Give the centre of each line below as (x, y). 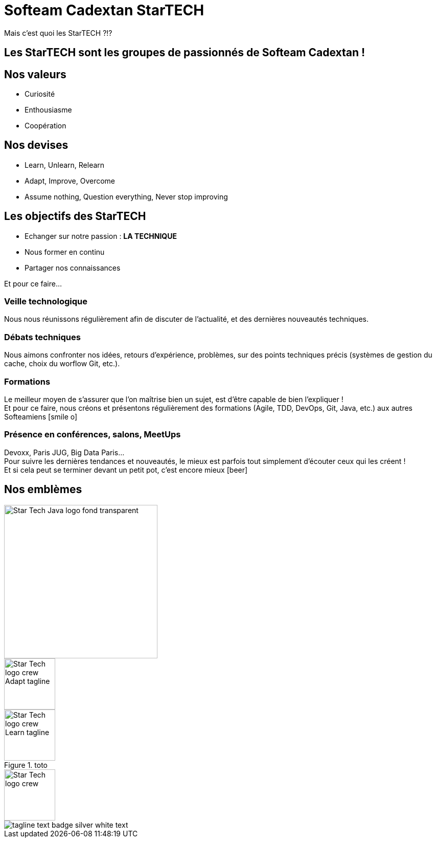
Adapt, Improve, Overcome (70, 181)
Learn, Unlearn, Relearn (65, 165)
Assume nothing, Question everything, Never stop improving (126, 196)
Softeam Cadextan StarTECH (104, 10)
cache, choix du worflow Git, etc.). (62, 364)
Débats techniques (42, 337)
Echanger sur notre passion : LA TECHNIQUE (101, 236)
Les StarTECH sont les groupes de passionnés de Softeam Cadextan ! (185, 53)
